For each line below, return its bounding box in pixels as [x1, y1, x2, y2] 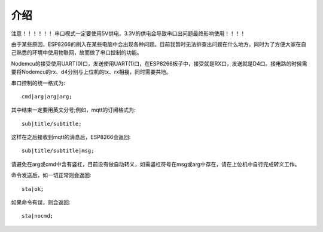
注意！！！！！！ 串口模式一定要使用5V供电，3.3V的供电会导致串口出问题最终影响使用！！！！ [11, 30, 246, 37]
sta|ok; [22, 185, 44, 192]
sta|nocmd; [22, 212, 54, 219]
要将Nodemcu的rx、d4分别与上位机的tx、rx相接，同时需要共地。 [11, 69, 172, 76]
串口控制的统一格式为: [11, 79, 66, 86]
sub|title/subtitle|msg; [22, 147, 95, 154]
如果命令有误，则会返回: [11, 199, 71, 206]
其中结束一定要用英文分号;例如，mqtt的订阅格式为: [11, 106, 136, 113]
